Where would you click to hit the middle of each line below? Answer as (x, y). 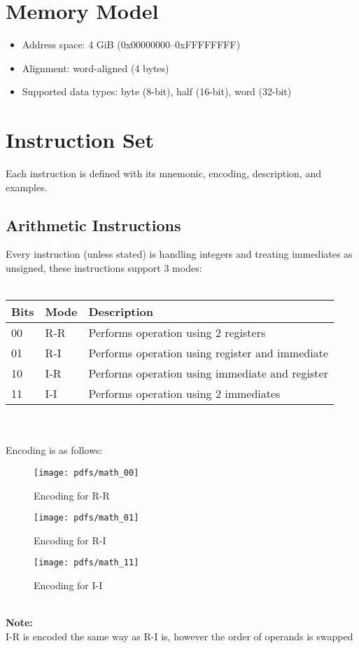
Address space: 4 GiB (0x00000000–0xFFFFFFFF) (131, 44)
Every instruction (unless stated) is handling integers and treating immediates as (179, 254)
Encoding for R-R (72, 495)
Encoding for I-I (68, 585)
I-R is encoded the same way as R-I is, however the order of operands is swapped (179, 636)
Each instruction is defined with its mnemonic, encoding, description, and (163, 173)
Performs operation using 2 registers (177, 333)
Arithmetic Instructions (93, 225)
